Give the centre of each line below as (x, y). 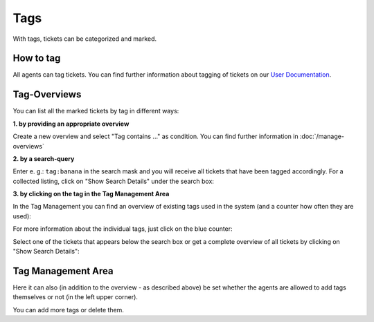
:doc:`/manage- (322, 136)
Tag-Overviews (47, 94)
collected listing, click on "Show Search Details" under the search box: (114, 181)
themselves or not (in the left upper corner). (75, 297)
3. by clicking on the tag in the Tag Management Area (91, 194)
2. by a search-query (44, 158)
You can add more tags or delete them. (69, 310)
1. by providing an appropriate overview (71, 124)
